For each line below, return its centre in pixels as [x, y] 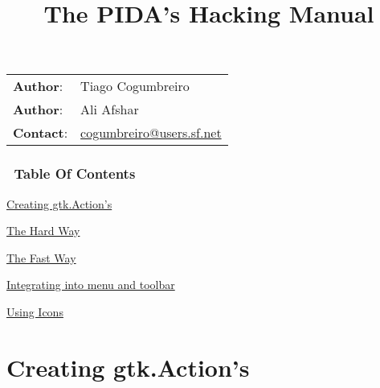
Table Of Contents [75, 173]
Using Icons [35, 311]
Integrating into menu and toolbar [91, 285]
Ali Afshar [110, 109]
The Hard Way [43, 231]
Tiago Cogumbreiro [135, 86]
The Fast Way [41, 257]
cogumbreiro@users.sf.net [151, 133]
